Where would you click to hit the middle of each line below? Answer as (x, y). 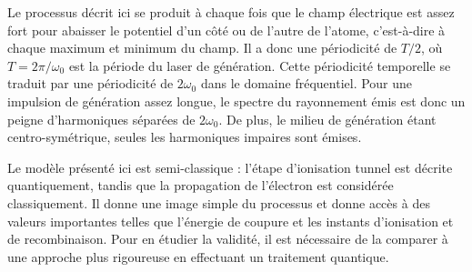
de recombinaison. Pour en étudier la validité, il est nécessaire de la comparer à (228, 239)
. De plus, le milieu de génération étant (327, 119)
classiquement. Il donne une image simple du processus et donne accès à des (219, 202)
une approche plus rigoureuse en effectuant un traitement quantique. (198, 256)
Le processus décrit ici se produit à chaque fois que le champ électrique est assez (231, 12)
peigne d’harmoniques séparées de (101, 119)
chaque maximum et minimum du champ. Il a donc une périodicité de (202, 48)
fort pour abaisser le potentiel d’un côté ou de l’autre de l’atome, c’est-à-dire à (226, 30)
